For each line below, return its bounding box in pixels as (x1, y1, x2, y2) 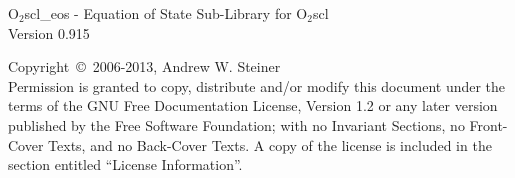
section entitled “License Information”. (8, 154, 243, 175)
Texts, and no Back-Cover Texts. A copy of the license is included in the (48, 134, 492, 155)
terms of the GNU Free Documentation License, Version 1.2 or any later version (8, 95, 498, 116)
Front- (469, 114, 508, 135)
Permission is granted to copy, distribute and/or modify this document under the (8, 75, 506, 96)
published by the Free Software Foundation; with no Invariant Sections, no (8, 114, 465, 135)
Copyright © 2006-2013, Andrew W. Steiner (8, 56, 281, 77)
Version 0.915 (8, 22, 90, 43)
